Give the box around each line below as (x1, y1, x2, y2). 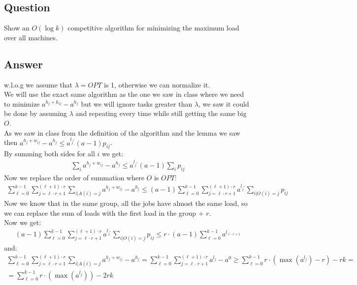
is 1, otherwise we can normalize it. (104, 79, 210, 89)
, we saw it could (198, 98, 249, 109)
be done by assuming (4, 108, 67, 118)
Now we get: (4, 217, 41, 228)
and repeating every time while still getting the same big (75, 108, 247, 118)
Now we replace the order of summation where (4, 172, 144, 183)
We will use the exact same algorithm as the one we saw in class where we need (4, 89, 244, 99)
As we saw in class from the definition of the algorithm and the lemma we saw (4, 127, 240, 138)
